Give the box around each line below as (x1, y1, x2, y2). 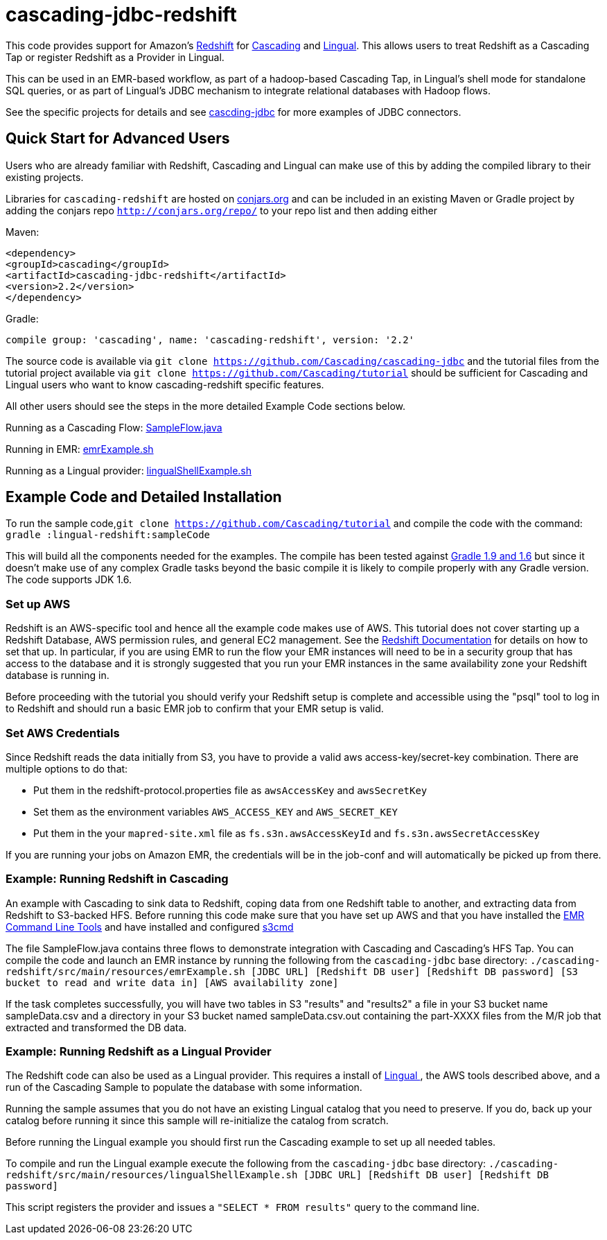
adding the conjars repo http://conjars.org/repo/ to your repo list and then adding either (6, 204, 437, 216)
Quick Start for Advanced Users (6, 130, 230, 148)
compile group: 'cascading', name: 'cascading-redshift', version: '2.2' (6, 334, 415, 345)
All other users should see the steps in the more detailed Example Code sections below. (6, 399, 406, 412)
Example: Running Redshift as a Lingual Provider (6, 1044, 272, 1059)
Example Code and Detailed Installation (6, 488, 282, 506)
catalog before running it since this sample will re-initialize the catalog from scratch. (6, 1114, 389, 1127)
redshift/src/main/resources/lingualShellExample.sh (6, 1169, 298, 1181)
